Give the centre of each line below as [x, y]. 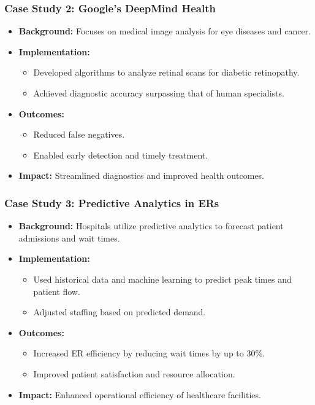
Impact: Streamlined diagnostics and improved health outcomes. [142, 175]
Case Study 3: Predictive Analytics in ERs [112, 202]
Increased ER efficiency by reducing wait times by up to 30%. [149, 353]
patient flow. [57, 291]
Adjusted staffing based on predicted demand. [120, 312]
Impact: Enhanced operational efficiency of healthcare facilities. [140, 394]
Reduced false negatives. [79, 134]
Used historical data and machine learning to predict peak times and [162, 279]
